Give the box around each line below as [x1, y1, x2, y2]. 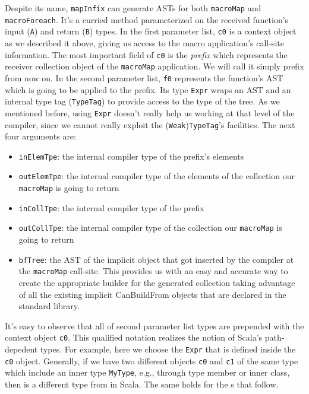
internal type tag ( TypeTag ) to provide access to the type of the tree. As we [5, 95, 280, 107]
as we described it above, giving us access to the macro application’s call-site [5, 36, 284, 49]
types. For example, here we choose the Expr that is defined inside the [40, 342, 296, 355]
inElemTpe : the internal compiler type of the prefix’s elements [18, 150, 244, 162]
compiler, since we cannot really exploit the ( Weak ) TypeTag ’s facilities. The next [5, 118, 295, 131]
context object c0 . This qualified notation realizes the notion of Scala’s [5, 331, 263, 344]
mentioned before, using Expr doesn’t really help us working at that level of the [5, 106, 295, 119]
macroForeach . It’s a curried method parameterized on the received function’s [5, 13, 289, 26]
